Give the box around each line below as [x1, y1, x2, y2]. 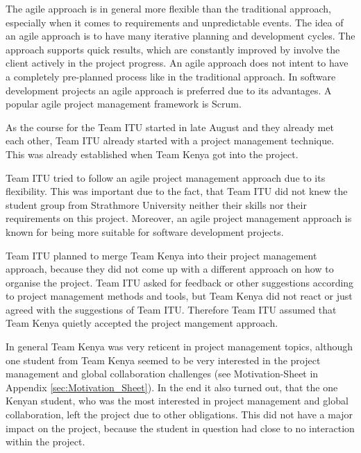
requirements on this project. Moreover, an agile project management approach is [6, 211, 352, 225]
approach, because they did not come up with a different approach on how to [6, 262, 334, 276]
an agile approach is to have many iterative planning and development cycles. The [6, 28, 355, 43]
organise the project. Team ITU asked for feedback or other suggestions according [6, 275, 354, 289]
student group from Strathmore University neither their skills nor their [6, 197, 307, 212]
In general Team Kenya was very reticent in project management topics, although [6, 339, 353, 354]
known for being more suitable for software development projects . [6, 224, 284, 239]
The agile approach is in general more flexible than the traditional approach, [6, 1, 331, 15]
